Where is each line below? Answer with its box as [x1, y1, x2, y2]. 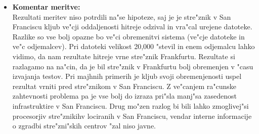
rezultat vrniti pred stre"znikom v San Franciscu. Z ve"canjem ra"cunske [12, 80, 236, 91]
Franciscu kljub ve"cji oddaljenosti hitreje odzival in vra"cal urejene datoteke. [12, 21, 252, 32]
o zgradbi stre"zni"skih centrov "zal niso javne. [12, 120, 156, 131]
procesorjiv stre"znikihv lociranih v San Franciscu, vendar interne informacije [12, 110, 252, 121]
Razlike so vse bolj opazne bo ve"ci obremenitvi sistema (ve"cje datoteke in [12, 31, 245, 41]
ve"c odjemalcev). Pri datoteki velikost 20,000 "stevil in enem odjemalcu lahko [12, 41, 255, 52]
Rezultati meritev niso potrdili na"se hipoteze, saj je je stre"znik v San [12, 11, 231, 22]
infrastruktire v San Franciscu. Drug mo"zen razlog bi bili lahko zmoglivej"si [12, 100, 249, 111]
